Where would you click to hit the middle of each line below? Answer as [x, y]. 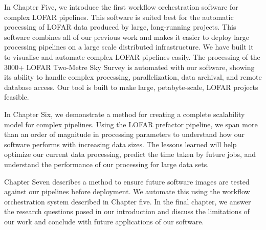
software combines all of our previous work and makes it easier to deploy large [127, 37]
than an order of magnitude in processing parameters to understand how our [125, 134]
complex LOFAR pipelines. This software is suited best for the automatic [119, 17]
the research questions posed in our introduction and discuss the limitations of [127, 211]
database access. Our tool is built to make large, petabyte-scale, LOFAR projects [131, 87]
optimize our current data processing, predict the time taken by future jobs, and [130, 154]
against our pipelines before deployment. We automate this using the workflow [127, 191]
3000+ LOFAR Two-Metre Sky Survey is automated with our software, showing [129, 67]
